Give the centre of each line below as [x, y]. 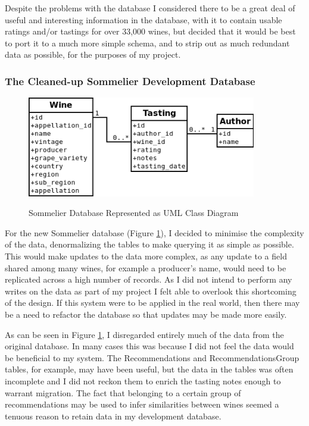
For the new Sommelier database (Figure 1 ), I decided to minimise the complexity [154, 232]
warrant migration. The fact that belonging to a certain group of [123, 392]
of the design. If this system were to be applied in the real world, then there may [152, 303]
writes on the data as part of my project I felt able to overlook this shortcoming [151, 291]
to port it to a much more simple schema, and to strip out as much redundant [147, 43]
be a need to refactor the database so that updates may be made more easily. [146, 314]
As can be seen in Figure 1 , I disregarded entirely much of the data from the [144, 334]
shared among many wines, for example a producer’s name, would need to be [146, 267]
